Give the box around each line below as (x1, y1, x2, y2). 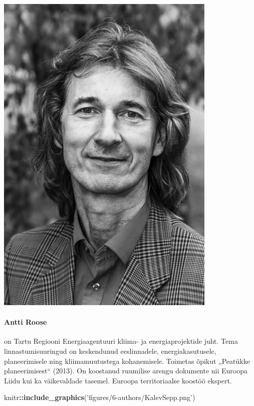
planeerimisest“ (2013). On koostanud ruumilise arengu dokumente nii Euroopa (4, 365, 248, 376)
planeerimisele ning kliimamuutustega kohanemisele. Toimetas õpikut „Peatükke (4, 355, 250, 366)
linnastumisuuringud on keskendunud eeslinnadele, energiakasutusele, (4, 345, 216, 356)
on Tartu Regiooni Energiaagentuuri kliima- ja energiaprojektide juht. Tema (4, 336, 238, 346)
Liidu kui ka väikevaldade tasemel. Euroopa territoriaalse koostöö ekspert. (4, 375, 232, 385)
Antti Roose (4, 317, 47, 327)
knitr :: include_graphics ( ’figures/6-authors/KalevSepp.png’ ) (4, 392, 195, 402)
